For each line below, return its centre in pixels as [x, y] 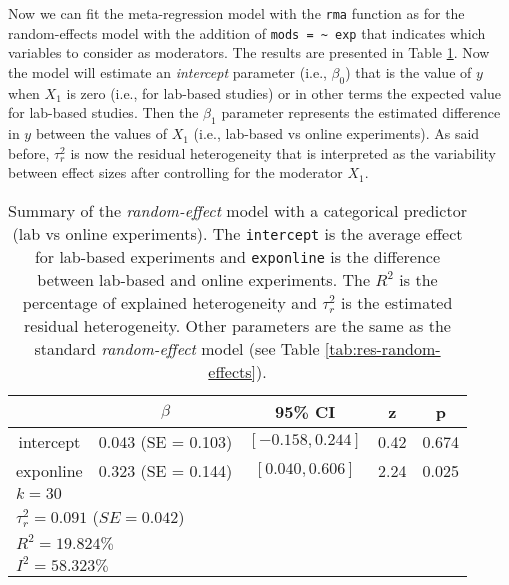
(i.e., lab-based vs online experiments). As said [336, 133]
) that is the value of [408, 71]
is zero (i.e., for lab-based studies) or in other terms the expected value [284, 92]
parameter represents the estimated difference [361, 112]
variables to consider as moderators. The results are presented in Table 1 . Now [249, 52]
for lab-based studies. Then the [103, 112]
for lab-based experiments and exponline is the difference [237, 256]
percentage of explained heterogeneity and [169, 302]
